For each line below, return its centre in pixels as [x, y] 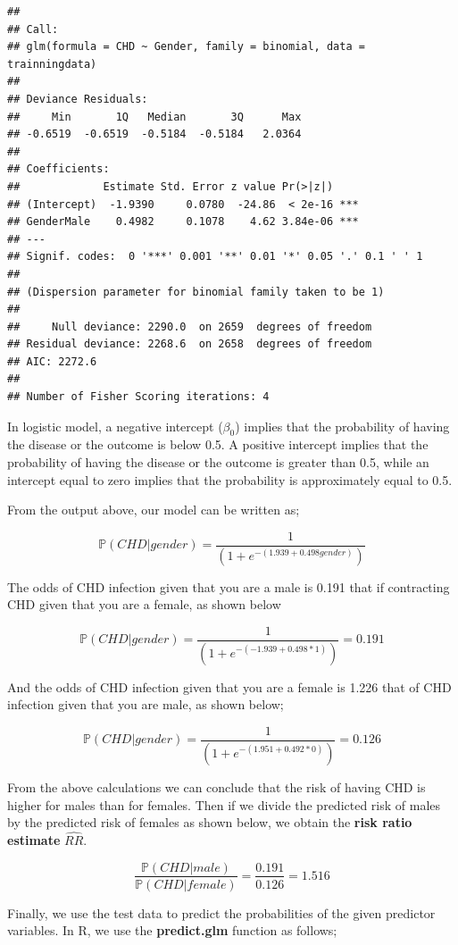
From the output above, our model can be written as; [154, 510]
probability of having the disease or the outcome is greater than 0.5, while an [218, 462]
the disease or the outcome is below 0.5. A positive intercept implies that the [218, 444]
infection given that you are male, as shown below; [146, 704]
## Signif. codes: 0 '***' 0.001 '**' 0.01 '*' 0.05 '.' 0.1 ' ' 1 [215, 257]
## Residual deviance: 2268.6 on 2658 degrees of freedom [190, 344]
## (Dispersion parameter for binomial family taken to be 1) [196, 292]
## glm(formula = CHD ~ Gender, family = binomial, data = [186, 47]
